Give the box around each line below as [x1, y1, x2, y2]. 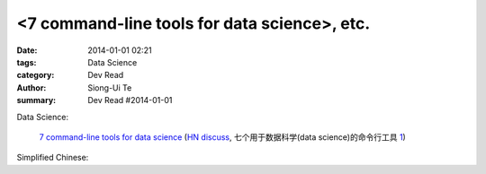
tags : [16, 57, 37, 67]
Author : [16, 82, 47, 93]
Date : [16, 45, 38, 56]
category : [16, 70, 55, 81]
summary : [16, 95, 57, 106]
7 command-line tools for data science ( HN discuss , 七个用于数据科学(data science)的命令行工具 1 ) [39, 131, 407, 143]
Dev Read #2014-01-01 [87, 95, 173, 106]
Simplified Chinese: [16, 152, 89, 163]
